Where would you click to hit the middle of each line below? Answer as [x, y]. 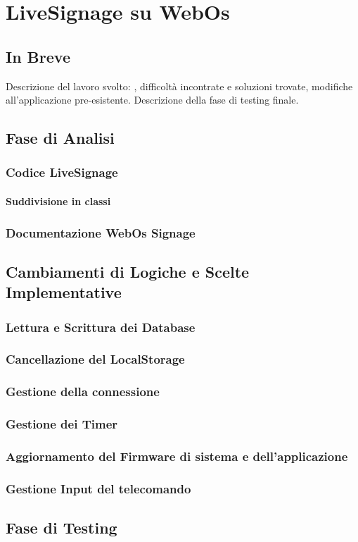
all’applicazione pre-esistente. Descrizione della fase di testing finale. [152, 100]
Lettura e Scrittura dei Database [101, 327]
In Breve [38, 56]
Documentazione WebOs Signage [101, 232]
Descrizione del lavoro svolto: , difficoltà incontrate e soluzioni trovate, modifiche [179, 86]
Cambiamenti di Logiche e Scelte [128, 271]
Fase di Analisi [60, 138]
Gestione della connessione [83, 392]
